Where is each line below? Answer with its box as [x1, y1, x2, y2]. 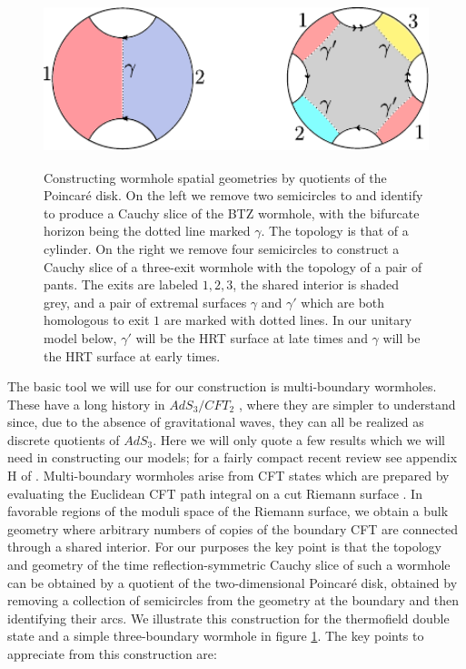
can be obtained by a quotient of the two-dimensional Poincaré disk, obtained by [7, 573, 458, 592]
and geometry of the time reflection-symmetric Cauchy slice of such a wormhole [7, 555, 451, 574]
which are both [301, 292, 385, 311]
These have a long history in [7, 394, 165, 413]
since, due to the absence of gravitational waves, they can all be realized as [7, 412, 424, 431]
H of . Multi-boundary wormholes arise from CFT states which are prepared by [7, 466, 450, 485]
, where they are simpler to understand [238, 394, 456, 413]
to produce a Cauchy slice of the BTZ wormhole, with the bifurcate [44, 203, 420, 222]
